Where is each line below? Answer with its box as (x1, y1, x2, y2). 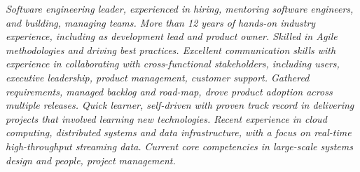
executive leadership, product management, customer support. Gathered (6, 70, 310, 84)
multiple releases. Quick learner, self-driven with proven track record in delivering (6, 98, 354, 112)
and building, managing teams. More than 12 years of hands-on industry (6, 15, 316, 29)
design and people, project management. (6, 152, 176, 167)
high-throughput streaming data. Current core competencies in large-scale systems (6, 138, 353, 153)
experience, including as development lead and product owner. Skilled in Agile (6, 29, 338, 44)
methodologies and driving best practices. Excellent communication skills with (6, 42, 336, 57)
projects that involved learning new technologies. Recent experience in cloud (6, 111, 327, 126)
